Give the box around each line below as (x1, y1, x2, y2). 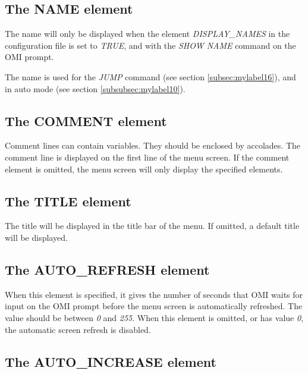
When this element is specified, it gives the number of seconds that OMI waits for (5, 288, 303, 300)
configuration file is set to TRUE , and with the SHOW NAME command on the (5, 39, 296, 51)
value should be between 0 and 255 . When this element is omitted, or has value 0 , (5, 311, 304, 323)
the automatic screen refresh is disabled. (5, 323, 151, 335)
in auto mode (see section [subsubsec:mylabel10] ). (5, 82, 186, 95)
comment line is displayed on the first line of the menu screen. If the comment (5, 150, 290, 163)
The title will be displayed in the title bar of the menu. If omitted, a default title (5, 219, 300, 232)
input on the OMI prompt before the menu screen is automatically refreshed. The (5, 300, 303, 312)
